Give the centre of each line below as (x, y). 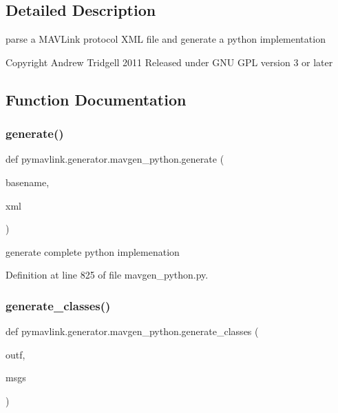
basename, (28, 182)
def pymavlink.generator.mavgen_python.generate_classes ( (132, 331)
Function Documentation (96, 99)
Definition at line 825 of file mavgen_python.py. (107, 275)
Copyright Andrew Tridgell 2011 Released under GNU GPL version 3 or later (169, 62)
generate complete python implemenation (93, 251)
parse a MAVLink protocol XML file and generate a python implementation (166, 39)
